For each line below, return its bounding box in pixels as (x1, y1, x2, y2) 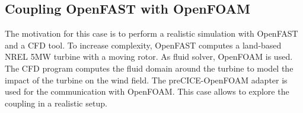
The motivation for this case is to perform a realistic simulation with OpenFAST (5, 27, 298, 40)
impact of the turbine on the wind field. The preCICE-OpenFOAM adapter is (5, 73, 288, 86)
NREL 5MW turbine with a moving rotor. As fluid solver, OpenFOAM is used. (5, 50, 293, 63)
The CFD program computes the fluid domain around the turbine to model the (5, 62, 294, 74)
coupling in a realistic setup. (5, 96, 107, 109)
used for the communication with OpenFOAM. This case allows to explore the (5, 85, 289, 98)
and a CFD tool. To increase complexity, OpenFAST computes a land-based (5, 38, 282, 51)
